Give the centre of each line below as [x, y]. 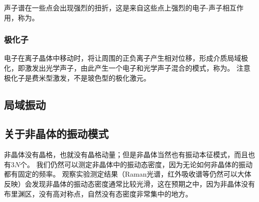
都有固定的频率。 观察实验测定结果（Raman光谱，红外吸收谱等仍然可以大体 [128, 174]
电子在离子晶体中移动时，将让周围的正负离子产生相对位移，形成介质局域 [123, 58]
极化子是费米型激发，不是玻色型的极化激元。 [77, 77]
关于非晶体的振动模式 [56, 134]
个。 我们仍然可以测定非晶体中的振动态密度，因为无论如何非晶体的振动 [136, 164]
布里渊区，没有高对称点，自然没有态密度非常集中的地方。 [98, 193]
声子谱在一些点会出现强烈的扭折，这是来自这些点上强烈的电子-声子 [113, 7]
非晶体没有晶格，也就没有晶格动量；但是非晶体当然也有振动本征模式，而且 [126, 154]
